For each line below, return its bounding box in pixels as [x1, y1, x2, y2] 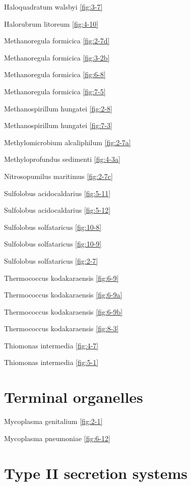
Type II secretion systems [4, 462, 188, 483]
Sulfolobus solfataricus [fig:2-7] [4, 255, 98, 266]
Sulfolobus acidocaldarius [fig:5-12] [4, 205, 111, 215]
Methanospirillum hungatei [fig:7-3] [4, 120, 112, 131]
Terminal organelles [4, 387, 143, 407]
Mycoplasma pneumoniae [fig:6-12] [4, 433, 110, 443]
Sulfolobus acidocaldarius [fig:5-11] [4, 188, 111, 198]
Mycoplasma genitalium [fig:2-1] [4, 416, 103, 427]
